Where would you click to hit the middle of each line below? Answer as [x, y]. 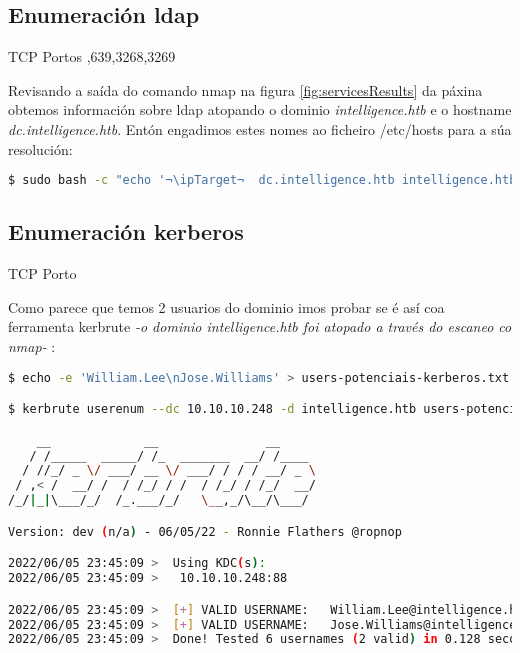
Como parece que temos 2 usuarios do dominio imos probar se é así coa [226, 306]
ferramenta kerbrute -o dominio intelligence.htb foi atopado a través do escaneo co [260, 326]
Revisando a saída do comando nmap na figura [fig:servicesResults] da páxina [245, 89]
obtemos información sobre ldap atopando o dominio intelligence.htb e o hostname [260, 109]
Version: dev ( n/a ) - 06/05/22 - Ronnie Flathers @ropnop [205, 531]
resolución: [40, 148]
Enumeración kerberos [126, 231]
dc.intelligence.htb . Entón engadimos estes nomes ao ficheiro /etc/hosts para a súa [260, 128]
